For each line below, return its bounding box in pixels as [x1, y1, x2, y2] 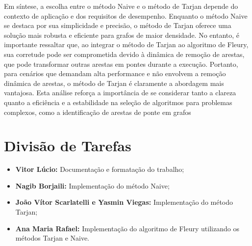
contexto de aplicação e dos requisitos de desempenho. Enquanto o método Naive [4, 10, 248, 21]
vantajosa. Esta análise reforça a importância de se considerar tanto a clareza [4, 87, 236, 98]
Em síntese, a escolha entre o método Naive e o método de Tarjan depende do [4, 1, 238, 11]
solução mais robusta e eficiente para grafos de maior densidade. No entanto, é [4, 29, 240, 40]
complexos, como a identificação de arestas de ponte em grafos [4, 107, 191, 117]
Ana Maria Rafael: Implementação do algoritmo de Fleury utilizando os [15, 223, 239, 233]
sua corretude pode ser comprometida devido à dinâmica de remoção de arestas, [4, 49, 245, 59]
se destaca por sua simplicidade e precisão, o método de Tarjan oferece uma [4, 20, 231, 30]
